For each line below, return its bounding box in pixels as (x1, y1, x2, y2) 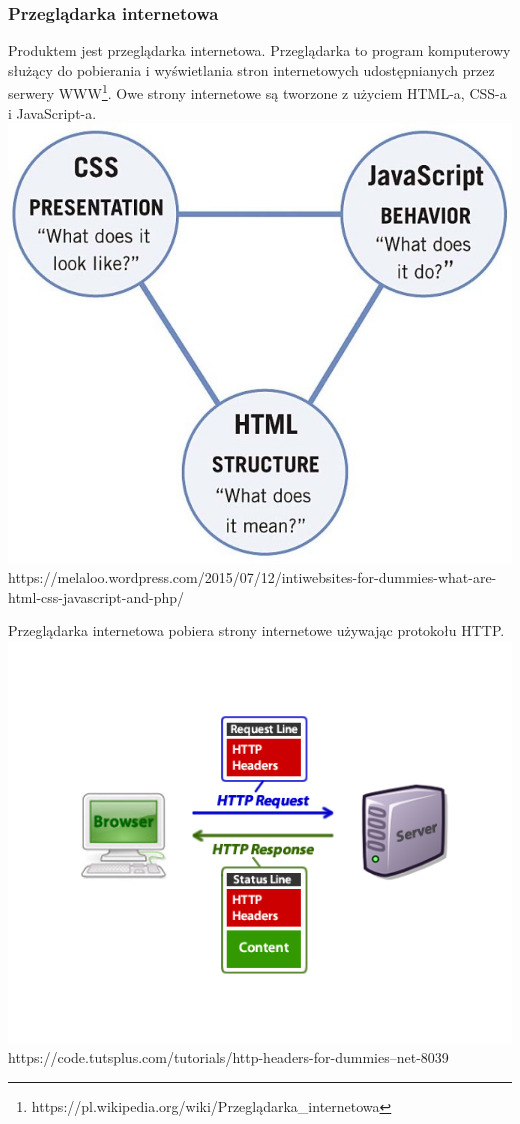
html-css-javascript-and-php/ (8, 586, 185, 607)
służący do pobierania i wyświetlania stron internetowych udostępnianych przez (8, 59, 495, 80)
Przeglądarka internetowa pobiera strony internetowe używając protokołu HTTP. (8, 620, 505, 641)
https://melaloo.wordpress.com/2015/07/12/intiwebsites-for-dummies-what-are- (8, 567, 497, 588)
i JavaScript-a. (8, 102, 97, 123)
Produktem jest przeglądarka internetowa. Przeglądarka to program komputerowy (8, 40, 511, 61)
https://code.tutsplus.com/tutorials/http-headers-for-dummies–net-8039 (8, 1047, 449, 1068)
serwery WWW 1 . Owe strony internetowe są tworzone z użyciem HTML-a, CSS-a (8, 80, 507, 104)
